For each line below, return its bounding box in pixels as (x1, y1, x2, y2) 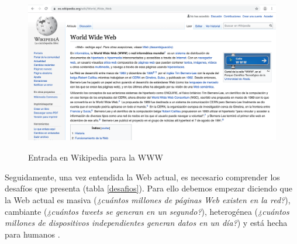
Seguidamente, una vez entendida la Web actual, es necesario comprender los (5, 170, 280, 183)
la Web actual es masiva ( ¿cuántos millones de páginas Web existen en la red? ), (5, 194, 291, 206)
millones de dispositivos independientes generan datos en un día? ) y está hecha (5, 217, 288, 229)
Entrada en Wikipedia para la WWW (28, 151, 163, 163)
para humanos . (5, 228, 60, 240)
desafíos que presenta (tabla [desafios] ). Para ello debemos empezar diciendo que (5, 182, 292, 194)
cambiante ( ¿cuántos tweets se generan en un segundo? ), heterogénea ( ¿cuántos (5, 205, 289, 217)
